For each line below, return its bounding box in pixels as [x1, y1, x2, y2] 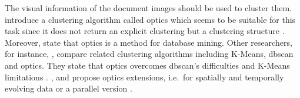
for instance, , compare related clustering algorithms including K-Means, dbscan [5, 48, 294, 60]
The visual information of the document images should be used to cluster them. [5, 2, 292, 13]
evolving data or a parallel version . [5, 82, 132, 94]
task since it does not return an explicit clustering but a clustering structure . [5, 25, 285, 37]
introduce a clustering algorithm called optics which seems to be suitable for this [5, 13, 296, 25]
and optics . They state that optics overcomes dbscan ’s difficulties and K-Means [5, 59, 290, 71]
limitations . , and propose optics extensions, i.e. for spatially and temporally [5, 70, 284, 83]
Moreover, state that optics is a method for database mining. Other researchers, [5, 36, 292, 48]
